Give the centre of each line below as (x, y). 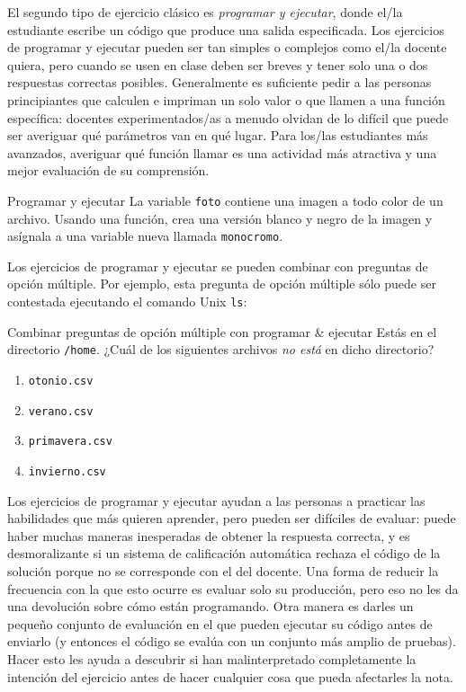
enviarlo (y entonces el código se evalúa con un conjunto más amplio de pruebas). (232, 641)
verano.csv (61, 411)
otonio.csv (61, 381)
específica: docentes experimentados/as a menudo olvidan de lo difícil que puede (228, 117)
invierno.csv (67, 471)
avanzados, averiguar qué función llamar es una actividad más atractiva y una (222, 152)
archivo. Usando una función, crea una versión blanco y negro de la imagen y (220, 218)
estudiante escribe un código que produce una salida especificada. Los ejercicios (226, 29)
